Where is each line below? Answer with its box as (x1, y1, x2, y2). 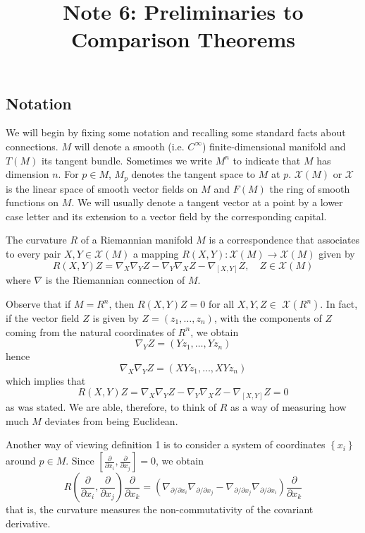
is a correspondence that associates (209, 232, 360, 247)
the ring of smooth (269, 181, 350, 196)
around (6, 453, 36, 468)
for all (208, 297, 235, 311)
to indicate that (233, 152, 301, 167)
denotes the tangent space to (131, 167, 256, 181)
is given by (92, 311, 139, 325)
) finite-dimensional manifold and (202, 138, 346, 153)
